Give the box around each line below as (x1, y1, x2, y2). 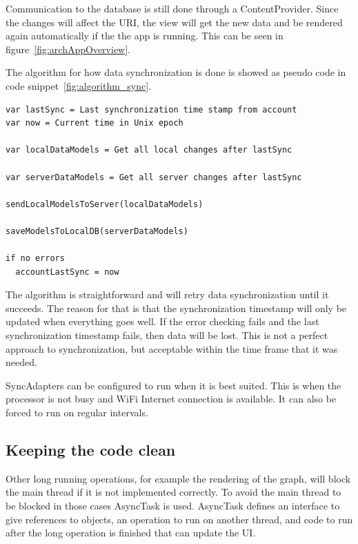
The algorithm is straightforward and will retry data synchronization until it (6, 287, 329, 302)
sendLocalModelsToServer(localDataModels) (6, 199, 203, 209)
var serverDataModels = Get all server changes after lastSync (6, 172, 302, 182)
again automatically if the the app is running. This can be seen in (6, 28, 284, 43)
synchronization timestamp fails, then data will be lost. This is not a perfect (6, 328, 328, 342)
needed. (6, 355, 37, 369)
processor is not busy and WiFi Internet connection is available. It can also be (6, 391, 337, 406)
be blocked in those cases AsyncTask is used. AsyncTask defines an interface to (6, 498, 340, 513)
